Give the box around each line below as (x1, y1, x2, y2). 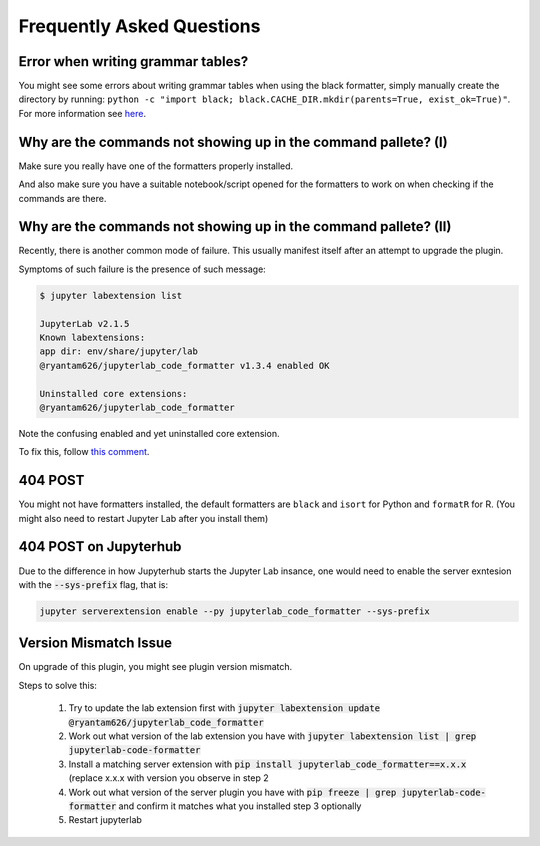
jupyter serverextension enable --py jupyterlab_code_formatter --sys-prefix (39, 605, 430, 617)
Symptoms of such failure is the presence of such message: (18, 263, 267, 275)
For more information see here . (18, 107, 147, 119)
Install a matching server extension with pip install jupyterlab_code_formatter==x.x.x (68, 758, 467, 770)
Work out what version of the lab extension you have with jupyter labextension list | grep (68, 730, 477, 742)
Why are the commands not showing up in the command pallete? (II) (18, 218, 452, 235)
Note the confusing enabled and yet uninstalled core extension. (18, 427, 280, 439)
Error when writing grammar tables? (18, 53, 249, 70)
